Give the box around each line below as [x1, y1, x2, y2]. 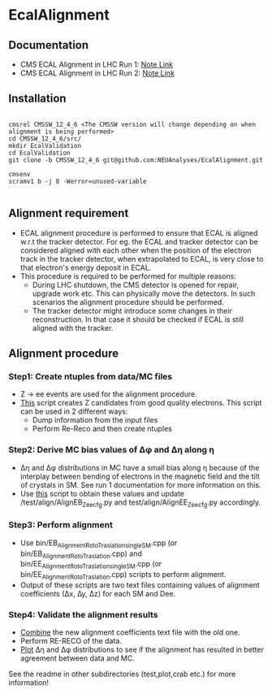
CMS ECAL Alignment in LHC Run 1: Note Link [19, 59, 173, 69]
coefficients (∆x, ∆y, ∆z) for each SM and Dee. [19, 588, 176, 598]
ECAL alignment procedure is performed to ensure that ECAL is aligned [19, 228, 258, 237]
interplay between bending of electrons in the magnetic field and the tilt [19, 471, 260, 481]
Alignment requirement [8, 206, 129, 220]
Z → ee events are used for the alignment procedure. [19, 389, 197, 399]
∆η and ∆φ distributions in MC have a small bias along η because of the [19, 462, 260, 472]
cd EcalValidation [8, 149, 71, 157]
